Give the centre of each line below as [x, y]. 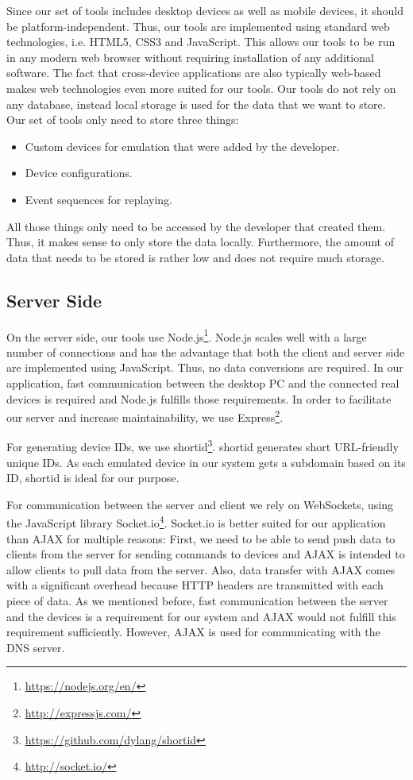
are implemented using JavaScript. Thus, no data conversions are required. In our [205, 367]
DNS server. [36, 647]
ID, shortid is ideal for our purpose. [93, 478]
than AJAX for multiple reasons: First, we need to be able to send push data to [201, 538]
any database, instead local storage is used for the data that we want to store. [196, 104]
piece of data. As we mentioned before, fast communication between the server [197, 601]
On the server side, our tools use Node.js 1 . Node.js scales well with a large [187, 335]
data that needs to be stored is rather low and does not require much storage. [195, 257]
